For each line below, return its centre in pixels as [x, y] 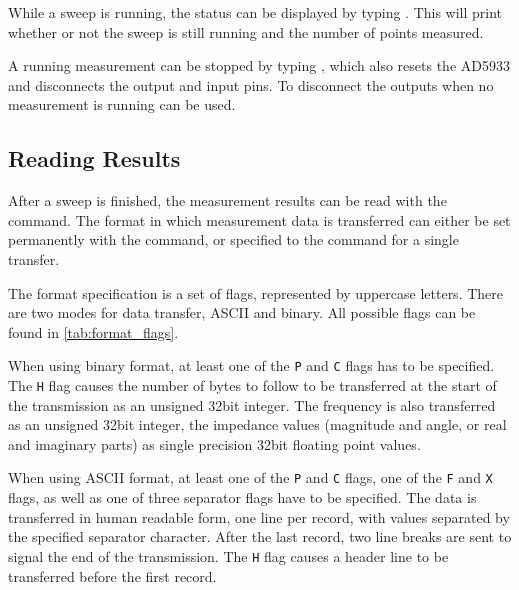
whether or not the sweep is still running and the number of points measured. [246, 31]
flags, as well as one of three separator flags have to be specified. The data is [242, 497]
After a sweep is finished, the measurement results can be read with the [227, 200]
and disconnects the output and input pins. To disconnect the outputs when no [251, 84]
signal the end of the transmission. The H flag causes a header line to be [228, 555]
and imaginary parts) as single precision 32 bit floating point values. [214, 443]
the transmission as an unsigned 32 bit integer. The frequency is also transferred [252, 404]
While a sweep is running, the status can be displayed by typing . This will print [255, 12]
